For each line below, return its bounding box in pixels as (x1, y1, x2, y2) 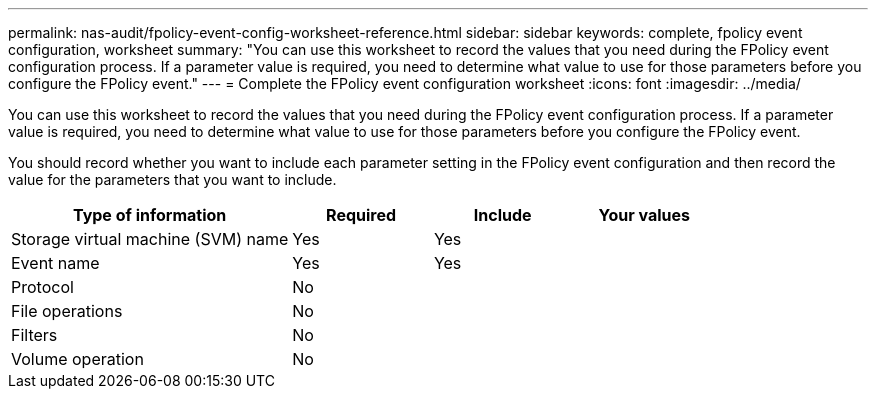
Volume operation (11, 349, 144, 369)
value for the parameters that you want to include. (8, 171, 337, 188)
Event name (11, 253, 100, 273)
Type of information (72, 205, 227, 225)
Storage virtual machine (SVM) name (11, 229, 289, 249)
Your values (598, 205, 691, 225)
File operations (11, 301, 123, 321)
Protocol (11, 277, 74, 297)
